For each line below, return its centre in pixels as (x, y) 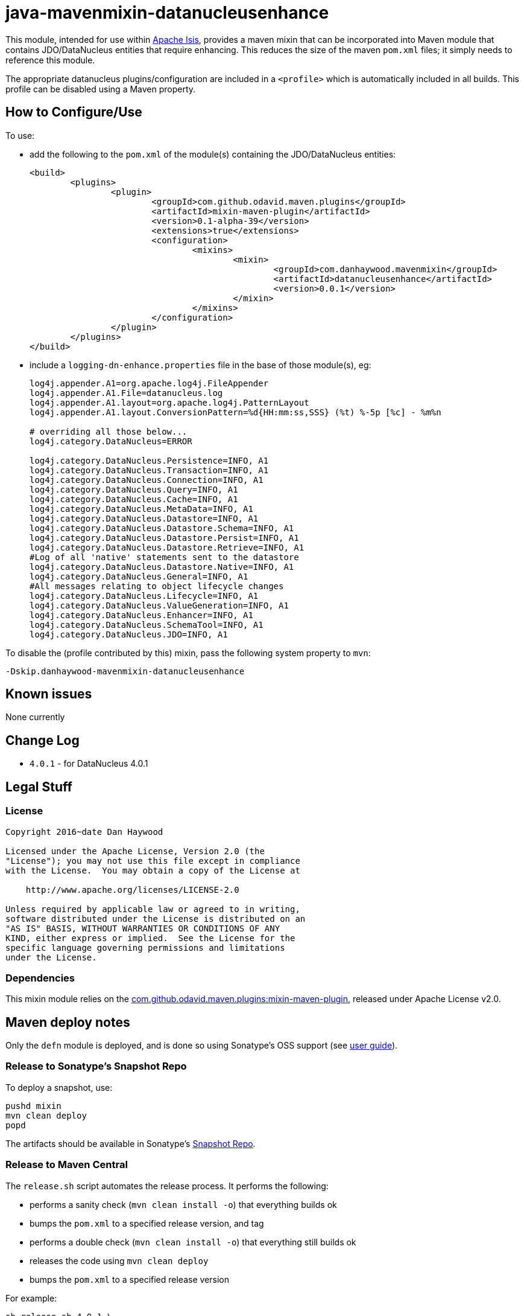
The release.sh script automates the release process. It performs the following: (167, 1186)
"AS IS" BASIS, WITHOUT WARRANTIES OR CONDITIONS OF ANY (143, 928)
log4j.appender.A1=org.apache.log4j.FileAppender (149, 383)
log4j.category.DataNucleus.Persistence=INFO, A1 (149, 460)
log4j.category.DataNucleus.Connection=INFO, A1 (147, 480)
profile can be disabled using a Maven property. (101, 89)
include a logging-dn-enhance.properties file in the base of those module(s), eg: (200, 365)
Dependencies (40, 978)
